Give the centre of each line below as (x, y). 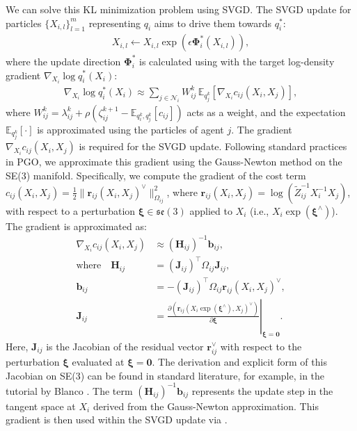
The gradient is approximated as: (76, 226)
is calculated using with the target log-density (237, 61)
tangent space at (41, 406)
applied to (211, 210)
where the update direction (63, 61)
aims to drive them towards (213, 23)
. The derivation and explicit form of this (239, 362)
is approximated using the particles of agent (130, 129)
